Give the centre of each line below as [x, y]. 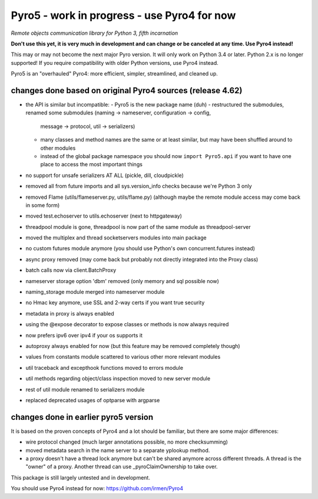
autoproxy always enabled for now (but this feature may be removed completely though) [133, 346]
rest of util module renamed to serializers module [85, 389]
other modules [58, 148]
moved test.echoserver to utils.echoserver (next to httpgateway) [104, 216]
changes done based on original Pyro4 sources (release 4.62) [127, 91]
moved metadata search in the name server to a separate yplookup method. [118, 450]
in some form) [43, 205]
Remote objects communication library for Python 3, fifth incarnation [95, 33]
